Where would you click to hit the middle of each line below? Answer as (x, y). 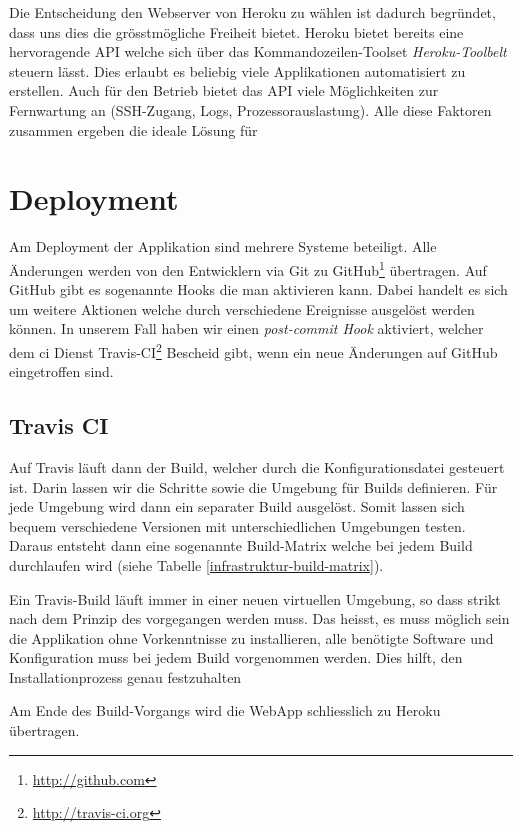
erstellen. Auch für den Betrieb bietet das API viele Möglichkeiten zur (224, 90)
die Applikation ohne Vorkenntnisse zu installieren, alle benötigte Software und (251, 637)
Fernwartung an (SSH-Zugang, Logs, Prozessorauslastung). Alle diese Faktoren (250, 109)
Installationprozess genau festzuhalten (125, 676)
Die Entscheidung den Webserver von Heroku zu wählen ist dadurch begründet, (252, 12)
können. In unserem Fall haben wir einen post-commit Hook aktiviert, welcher (246, 328)
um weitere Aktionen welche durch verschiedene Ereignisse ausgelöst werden (242, 308)
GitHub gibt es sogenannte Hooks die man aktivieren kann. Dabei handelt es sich (258, 289)
